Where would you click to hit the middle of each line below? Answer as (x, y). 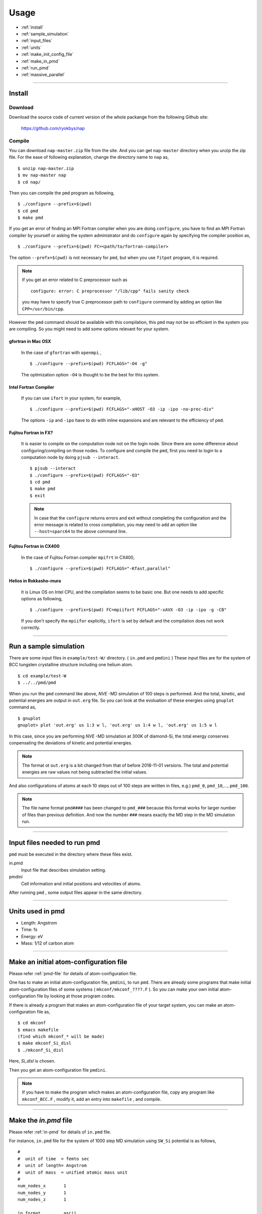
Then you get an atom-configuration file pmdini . (58, 1070)
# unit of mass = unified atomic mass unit (73, 1172)
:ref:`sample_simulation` (45, 34)
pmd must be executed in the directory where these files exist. (71, 854)
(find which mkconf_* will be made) (61, 1037)
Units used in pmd (37, 911)
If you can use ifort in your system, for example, (71, 398)
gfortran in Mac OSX (30, 341)
